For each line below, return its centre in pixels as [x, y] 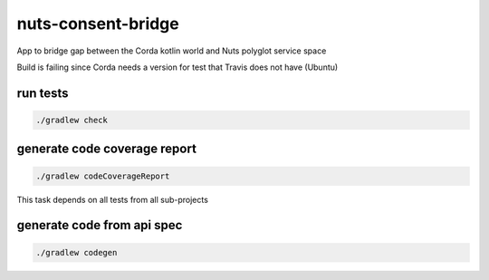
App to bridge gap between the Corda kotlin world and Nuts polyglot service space [172, 51]
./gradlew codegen [77, 252]
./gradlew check [72, 120]
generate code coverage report [106, 149]
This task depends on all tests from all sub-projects [112, 199]
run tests [43, 93]
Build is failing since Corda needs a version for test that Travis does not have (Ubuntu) [177, 67]
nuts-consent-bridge [98, 24]
